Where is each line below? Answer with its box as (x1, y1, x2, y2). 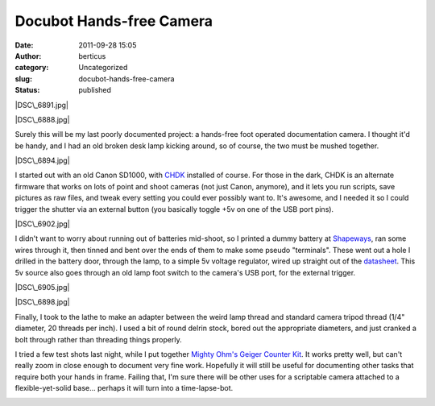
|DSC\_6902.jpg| (14, 219, 70, 229)
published (78, 85, 112, 95)
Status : (14, 85, 40, 95)
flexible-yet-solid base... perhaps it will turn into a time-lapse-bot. (14, 383, 234, 393)
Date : (14, 40, 34, 50)
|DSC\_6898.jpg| (14, 297, 70, 307)
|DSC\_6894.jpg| (14, 155, 70, 165)
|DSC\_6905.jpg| (14, 282, 70, 292)
